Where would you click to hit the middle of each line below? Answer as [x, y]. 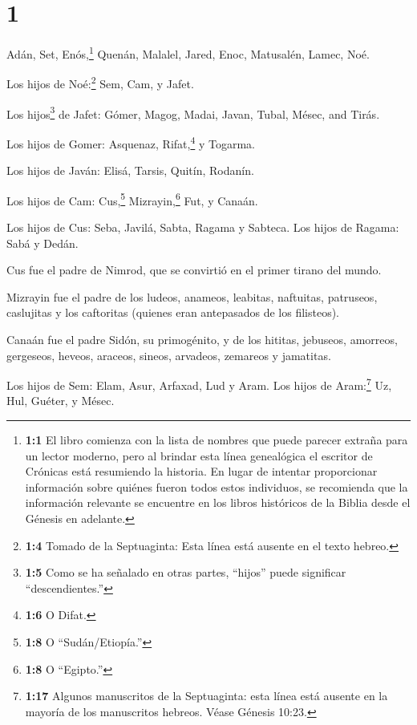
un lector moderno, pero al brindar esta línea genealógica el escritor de [199, 455]
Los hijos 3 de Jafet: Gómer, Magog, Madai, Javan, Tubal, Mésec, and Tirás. [193, 112]
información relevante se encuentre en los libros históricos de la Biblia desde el [218, 502]
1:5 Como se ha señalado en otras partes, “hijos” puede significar [186, 572]
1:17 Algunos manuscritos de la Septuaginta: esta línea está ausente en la [206, 696]
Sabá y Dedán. [43, 243]
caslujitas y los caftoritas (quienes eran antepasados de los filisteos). [173, 312]
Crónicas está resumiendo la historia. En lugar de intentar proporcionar [201, 471]
